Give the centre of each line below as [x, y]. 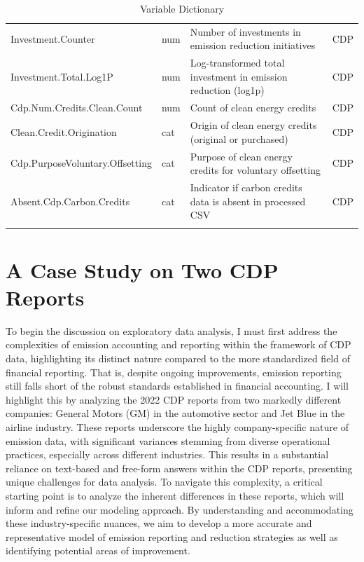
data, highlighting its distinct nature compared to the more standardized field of [178, 358]
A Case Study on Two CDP [142, 269]
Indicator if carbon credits [246, 187]
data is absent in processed [248, 201]
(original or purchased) [239, 138]
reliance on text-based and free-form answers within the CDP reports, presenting [179, 468]
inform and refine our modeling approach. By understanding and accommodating [180, 509]
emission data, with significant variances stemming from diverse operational [168, 440]
